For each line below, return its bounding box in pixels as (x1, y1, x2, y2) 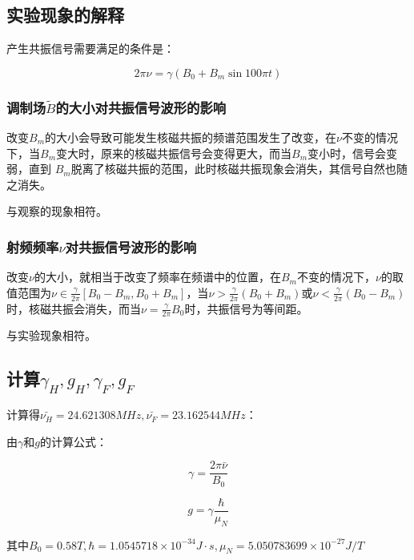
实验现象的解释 (6, 2, 124, 27)
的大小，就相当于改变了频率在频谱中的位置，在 (34, 268, 281, 285)
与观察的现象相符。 (6, 203, 107, 220)
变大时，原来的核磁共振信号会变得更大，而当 (56, 144, 292, 161)
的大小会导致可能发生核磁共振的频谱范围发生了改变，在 (45, 129, 337, 146)
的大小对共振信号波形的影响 (55, 97, 227, 117)
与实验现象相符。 (6, 327, 96, 344)
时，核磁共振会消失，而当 (6, 300, 141, 316)
